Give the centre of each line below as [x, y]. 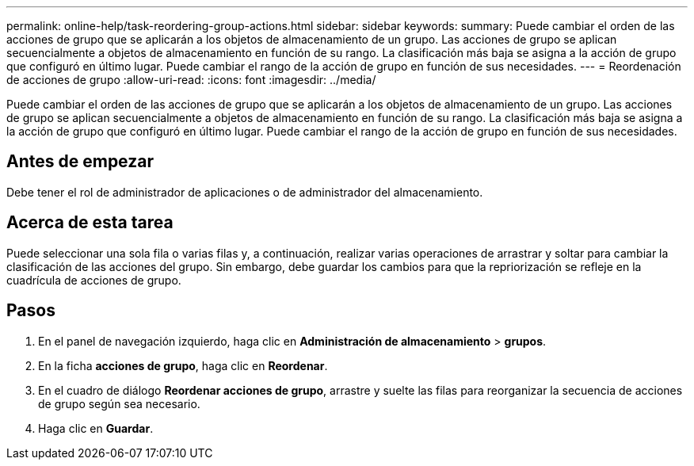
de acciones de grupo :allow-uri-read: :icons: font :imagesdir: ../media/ [191, 80]
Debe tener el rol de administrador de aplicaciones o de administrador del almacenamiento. [245, 192]
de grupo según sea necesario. [119, 403]
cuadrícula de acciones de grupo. [94, 280]
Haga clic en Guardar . [96, 428]
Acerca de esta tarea [90, 223]
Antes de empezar [80, 162]
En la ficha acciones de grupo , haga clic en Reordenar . [183, 365]
